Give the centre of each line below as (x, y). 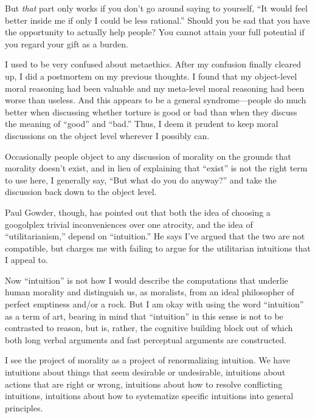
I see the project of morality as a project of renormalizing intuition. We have (147, 360)
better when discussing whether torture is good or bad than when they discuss (151, 111)
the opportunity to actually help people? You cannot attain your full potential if (155, 32)
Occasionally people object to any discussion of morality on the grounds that (148, 156)
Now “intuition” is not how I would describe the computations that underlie (147, 280)
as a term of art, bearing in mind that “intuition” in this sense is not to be (144, 316)
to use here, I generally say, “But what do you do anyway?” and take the (141, 180)
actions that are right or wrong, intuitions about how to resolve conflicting (144, 384)
